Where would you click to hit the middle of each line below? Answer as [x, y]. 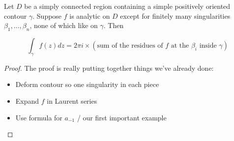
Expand [27, 100]
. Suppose [47, 15]
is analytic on [90, 15]
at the [180, 45]
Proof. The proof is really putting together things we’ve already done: [109, 68]
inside [208, 45]
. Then [114, 25]
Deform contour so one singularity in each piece [87, 84]
